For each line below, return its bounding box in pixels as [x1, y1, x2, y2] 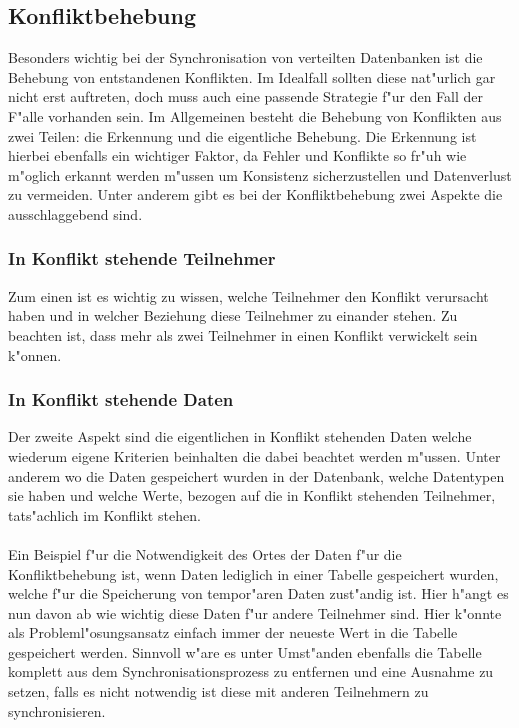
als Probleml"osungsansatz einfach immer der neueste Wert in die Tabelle [8, 622, 458, 643]
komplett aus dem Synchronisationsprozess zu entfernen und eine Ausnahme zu [8, 661, 494, 682]
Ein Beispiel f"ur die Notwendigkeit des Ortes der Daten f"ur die [8, 543, 402, 564]
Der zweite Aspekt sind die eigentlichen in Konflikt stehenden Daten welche [8, 426, 472, 447]
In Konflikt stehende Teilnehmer [8, 246, 276, 271]
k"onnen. [8, 344, 62, 365]
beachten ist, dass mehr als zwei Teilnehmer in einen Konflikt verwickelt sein [8, 324, 478, 345]
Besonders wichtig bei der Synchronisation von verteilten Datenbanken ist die [8, 47, 483, 68]
